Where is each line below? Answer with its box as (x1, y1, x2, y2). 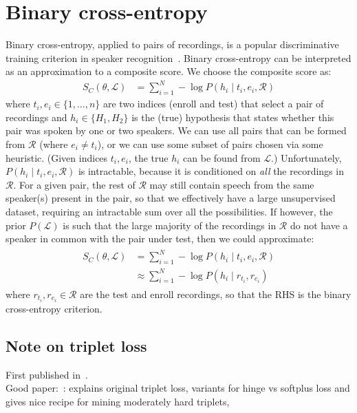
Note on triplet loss (6, 335, 147, 356)
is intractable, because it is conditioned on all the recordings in (78, 164, 344, 178)
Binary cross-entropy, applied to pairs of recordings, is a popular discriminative (6, 37, 339, 52)
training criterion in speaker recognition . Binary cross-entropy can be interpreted (6, 50, 351, 65)
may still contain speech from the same (149, 177, 314, 191)
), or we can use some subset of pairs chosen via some (97, 137, 323, 151)
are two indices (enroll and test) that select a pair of (103, 96, 324, 111)
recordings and (6, 109, 67, 124)
